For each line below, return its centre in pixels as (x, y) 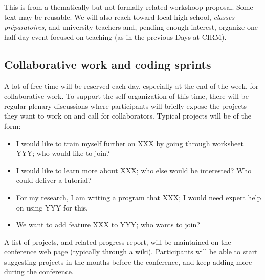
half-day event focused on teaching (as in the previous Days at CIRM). (115, 37)
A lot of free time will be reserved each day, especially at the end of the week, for (131, 86)
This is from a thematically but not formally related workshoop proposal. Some (129, 7)
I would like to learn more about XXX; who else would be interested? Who (134, 170)
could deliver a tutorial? (54, 180)
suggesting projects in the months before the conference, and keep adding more (128, 261)
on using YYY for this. (52, 207)
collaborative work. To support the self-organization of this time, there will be (127, 96)
